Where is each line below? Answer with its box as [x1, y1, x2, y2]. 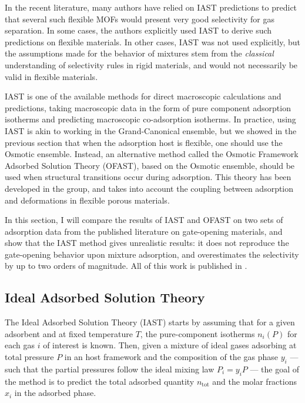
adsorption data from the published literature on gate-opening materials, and [5, 225, 283, 237]
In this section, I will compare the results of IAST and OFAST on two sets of [5, 214, 283, 226]
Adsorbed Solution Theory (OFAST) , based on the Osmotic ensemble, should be [5, 159, 295, 171]
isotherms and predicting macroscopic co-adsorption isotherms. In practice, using [5, 113, 296, 125]
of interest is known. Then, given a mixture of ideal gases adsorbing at [43, 339, 297, 351]
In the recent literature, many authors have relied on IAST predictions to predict [5, 1, 297, 13]
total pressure [5, 351, 54, 363]
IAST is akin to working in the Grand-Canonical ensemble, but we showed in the [5, 124, 297, 136]
